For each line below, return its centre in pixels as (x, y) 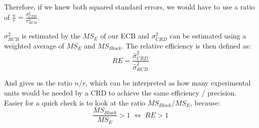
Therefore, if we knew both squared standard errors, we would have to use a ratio (129, 6)
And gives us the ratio (38, 83)
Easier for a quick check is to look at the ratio (75, 102)
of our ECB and (125, 36)
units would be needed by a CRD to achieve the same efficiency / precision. (120, 92)
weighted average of (34, 45)
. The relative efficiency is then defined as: (186, 45)
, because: (205, 102)
